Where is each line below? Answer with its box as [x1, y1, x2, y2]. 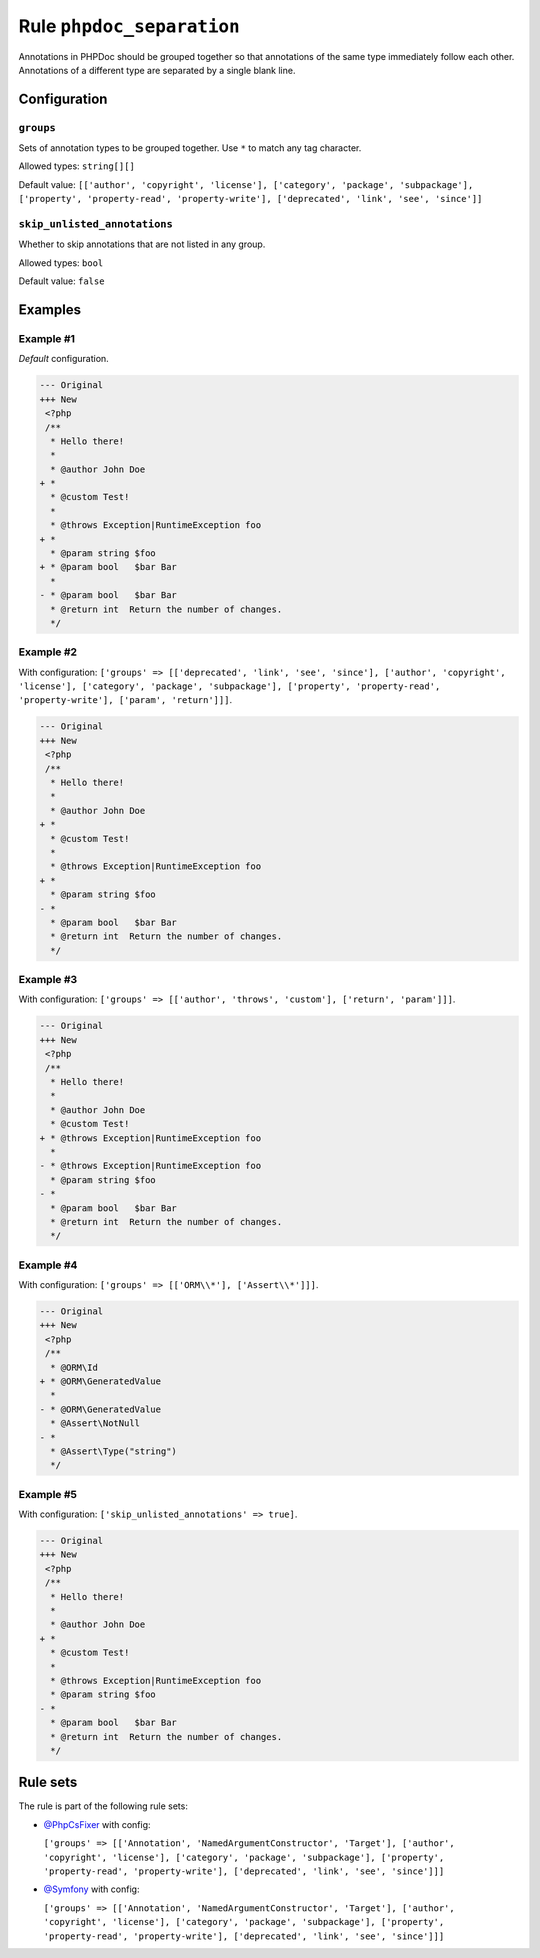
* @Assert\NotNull [50, 1418, 140, 1429]
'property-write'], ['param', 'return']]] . [18, 694, 233, 706]
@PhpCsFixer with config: [43, 1818, 151, 1830]
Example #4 [18, 1258, 78, 1272]
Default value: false [18, 275, 105, 287]
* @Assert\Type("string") [50, 1445, 177, 1457]
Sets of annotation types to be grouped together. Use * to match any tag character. [18, 142, 362, 154]
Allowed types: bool [18, 256, 104, 269]
